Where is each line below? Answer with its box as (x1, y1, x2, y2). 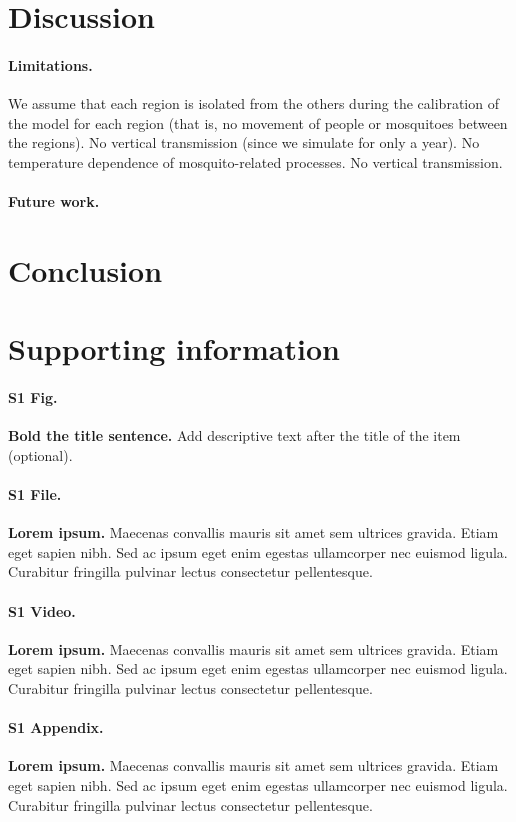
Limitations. (8, 54, 93, 75)
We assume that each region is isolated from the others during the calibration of (8, 93, 499, 114)
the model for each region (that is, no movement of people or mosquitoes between (8, 112, 508, 133)
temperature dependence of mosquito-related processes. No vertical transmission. (8, 151, 503, 172)
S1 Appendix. (8, 717, 104, 738)
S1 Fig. (8, 387, 58, 408)
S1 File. (8, 484, 62, 505)
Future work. (8, 191, 100, 212)
